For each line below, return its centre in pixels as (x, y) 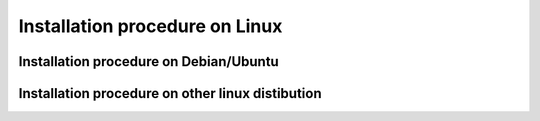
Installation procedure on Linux (150, 26)
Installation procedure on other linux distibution (170, 93)
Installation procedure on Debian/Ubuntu (148, 61)
